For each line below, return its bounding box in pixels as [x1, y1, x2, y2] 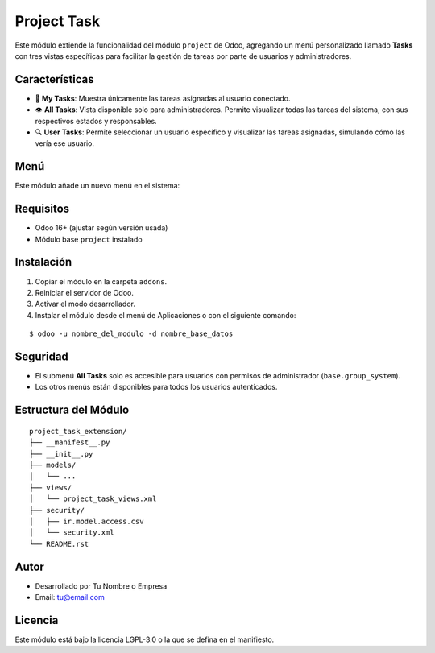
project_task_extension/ [29, 427, 127, 436]
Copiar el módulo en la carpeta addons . [35, 276, 168, 286]
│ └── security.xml [29, 528, 114, 537]
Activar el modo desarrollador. [35, 299, 136, 309]
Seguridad [14, 349, 68, 363]
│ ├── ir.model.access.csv [29, 516, 144, 526]
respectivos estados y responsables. [35, 116, 157, 126]
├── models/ [29, 460, 77, 469]
